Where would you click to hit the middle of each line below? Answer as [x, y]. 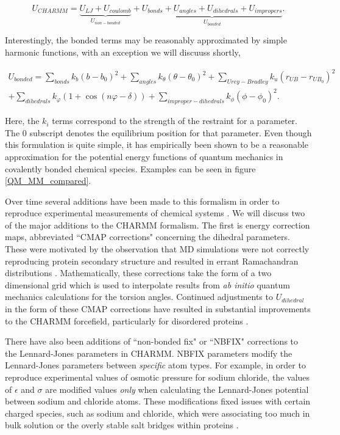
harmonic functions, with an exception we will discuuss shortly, [123, 52]
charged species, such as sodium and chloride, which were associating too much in [158, 413]
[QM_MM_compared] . [48, 181]
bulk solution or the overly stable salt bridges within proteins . [122, 425]
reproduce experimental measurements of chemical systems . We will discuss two [155, 213]
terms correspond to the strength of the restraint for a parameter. [175, 121]
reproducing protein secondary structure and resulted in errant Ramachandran [152, 261]
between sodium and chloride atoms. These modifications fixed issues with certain [158, 401]
